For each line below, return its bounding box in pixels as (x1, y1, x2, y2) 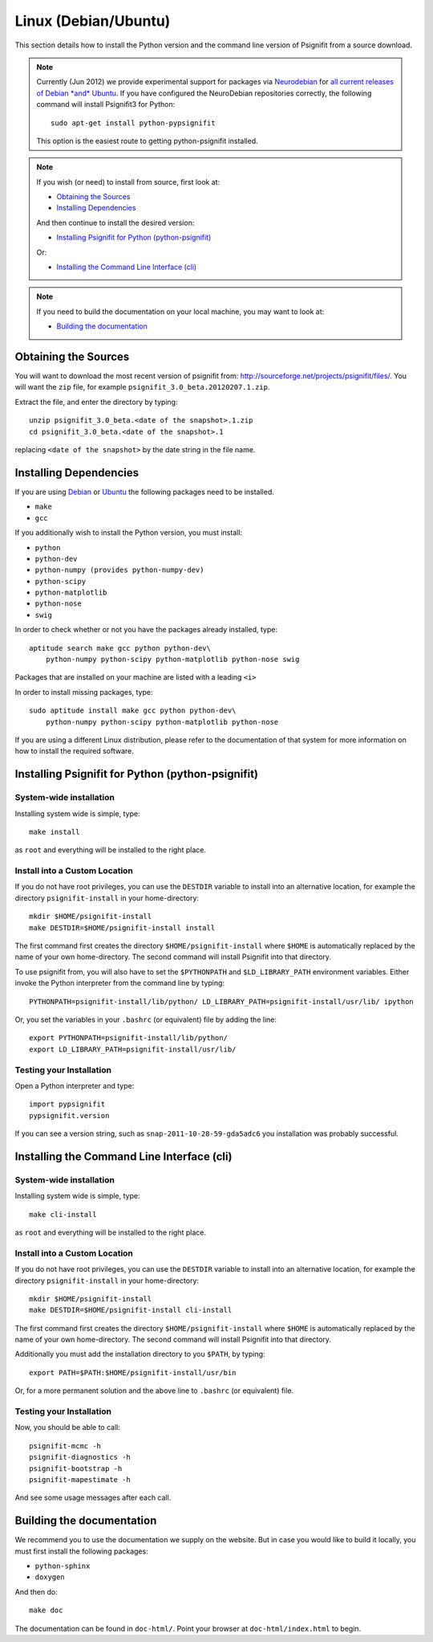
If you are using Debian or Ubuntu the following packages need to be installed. (14, 487, 274, 496)
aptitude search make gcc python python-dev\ (29, 643, 212, 652)
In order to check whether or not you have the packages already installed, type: (14, 625, 278, 635)
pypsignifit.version (29, 1111, 110, 1120)
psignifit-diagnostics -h (29, 1452, 132, 1462)
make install (29, 827, 80, 836)
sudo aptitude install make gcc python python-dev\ (29, 706, 237, 715)
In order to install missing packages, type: (14, 687, 153, 696)
